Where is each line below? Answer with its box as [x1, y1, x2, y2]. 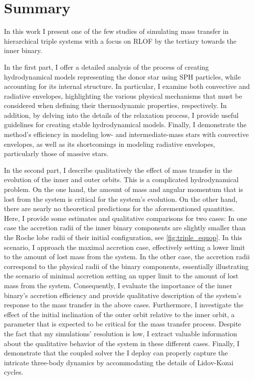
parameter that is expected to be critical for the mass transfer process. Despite [4, 319, 241, 329]
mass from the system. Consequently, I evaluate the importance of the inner [4, 280, 232, 290]
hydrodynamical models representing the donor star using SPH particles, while [4, 71, 241, 81]
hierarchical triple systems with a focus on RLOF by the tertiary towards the [4, 35, 237, 46]
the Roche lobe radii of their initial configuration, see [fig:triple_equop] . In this [4, 232, 242, 242]
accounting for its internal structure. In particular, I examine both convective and [4, 81, 250, 91]
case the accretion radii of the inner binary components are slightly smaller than [4, 222, 246, 233]
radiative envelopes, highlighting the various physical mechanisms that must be [4, 90, 242, 101]
